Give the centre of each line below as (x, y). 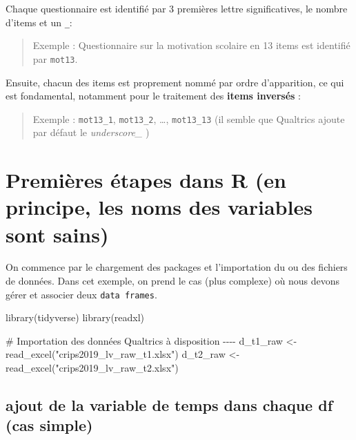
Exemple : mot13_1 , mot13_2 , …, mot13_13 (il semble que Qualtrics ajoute (189, 118)
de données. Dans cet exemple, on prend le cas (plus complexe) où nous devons (173, 281)
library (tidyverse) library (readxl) (75, 317)
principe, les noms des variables (159, 207)
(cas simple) (49, 425)
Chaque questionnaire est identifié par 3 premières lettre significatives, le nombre (177, 8)
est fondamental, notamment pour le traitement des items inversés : (153, 96)
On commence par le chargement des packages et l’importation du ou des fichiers (177, 267)
